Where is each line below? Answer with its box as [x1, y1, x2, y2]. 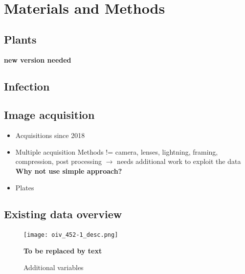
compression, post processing [15, 156, 102, 166]
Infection [4, 78, 50, 93]
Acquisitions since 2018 [15, 130, 85, 140]
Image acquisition [4, 107, 95, 122]
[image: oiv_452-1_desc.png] [23, 231, 118, 239]
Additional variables [23, 262, 84, 272]
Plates [15, 182, 34, 192]
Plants [4, 31, 37, 46]
